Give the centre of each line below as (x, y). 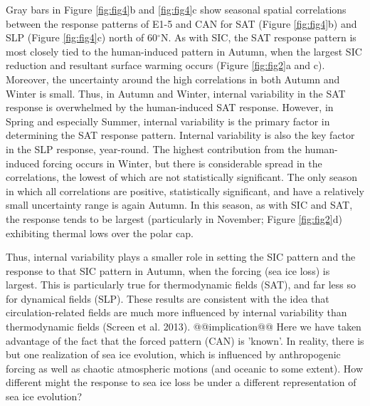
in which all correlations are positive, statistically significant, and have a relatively (185, 191)
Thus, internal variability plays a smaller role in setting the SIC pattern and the (181, 257)
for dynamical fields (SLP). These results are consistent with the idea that (168, 298)
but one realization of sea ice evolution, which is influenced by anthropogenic (173, 354)
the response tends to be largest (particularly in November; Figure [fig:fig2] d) (174, 218)
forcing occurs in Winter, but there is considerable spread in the (183, 163)
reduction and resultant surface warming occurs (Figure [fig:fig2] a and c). (165, 65)
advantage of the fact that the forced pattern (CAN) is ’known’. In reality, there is (185, 340)
